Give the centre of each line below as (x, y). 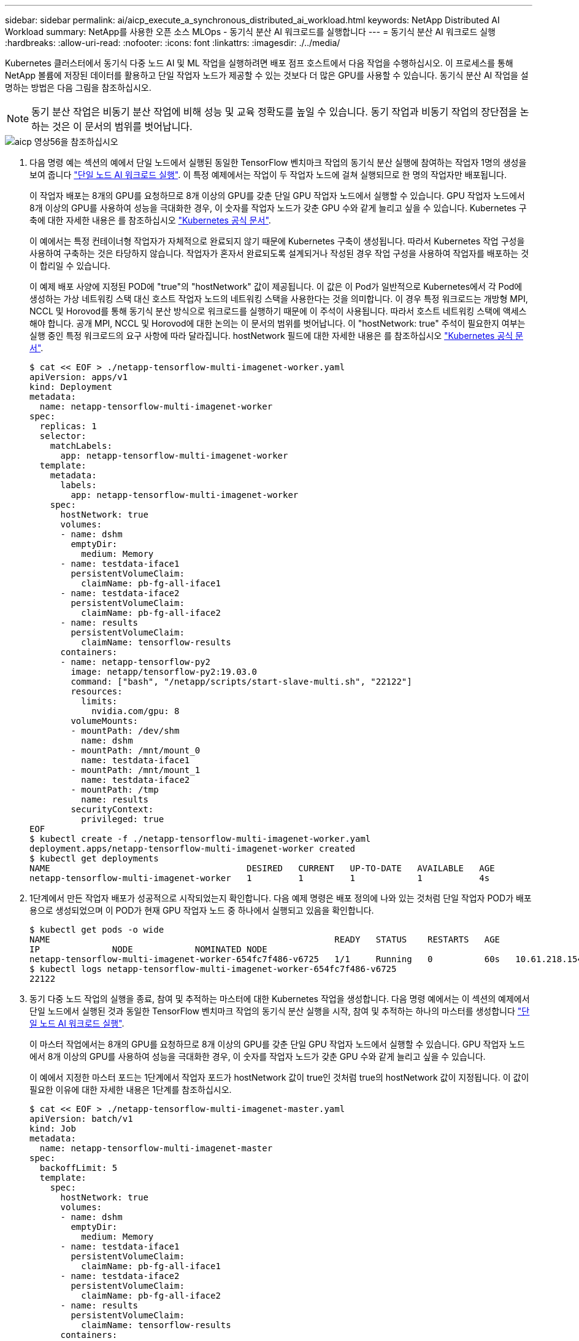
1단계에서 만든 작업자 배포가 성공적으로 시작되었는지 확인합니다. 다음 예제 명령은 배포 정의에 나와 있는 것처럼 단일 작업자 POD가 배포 (281, 898)
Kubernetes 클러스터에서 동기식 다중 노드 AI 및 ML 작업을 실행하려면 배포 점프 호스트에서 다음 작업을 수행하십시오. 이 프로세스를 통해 (259, 63)
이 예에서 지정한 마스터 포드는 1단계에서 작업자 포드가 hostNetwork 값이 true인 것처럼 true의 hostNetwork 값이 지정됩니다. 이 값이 (279, 1077)
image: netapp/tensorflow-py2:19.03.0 (164, 672)
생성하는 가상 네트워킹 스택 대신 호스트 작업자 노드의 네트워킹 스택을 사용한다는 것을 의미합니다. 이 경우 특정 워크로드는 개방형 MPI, (279, 299)
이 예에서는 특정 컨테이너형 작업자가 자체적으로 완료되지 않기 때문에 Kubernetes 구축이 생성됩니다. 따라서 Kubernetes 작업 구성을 (277, 241)
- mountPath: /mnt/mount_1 (136, 770)
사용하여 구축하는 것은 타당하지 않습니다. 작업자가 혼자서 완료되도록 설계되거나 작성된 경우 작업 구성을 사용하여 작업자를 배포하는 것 (279, 253)
